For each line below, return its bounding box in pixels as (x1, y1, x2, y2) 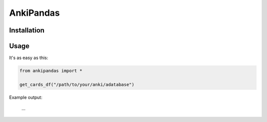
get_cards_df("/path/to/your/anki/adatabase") (19, 82, 134, 87)
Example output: (9, 94, 43, 100)
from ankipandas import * (19, 68, 83, 74)
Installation (9, 26, 44, 34)
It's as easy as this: (9, 55, 48, 61)
